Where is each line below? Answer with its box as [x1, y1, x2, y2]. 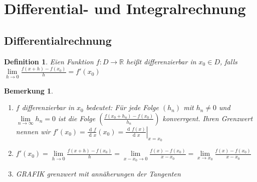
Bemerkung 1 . [4, 85, 54, 96]
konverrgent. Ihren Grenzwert [162, 113, 253, 123]
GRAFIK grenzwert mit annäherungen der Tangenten [16, 168, 181, 179]
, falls [219, 56, 237, 66]
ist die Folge [58, 113, 96, 123]
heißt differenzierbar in [126, 56, 196, 66]
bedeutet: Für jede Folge [86, 102, 159, 113]
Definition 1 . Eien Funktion [4, 56, 94, 66]
